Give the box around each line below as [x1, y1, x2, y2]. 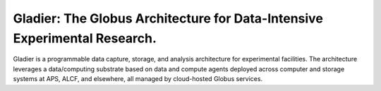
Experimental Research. [13, 30, 157, 46]
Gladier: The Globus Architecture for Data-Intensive [13, 11, 324, 26]
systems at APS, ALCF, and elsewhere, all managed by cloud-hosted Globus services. [13, 75, 263, 83]
